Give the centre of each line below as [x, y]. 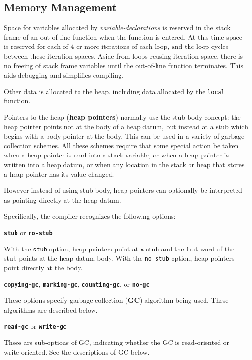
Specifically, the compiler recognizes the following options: [90, 216]
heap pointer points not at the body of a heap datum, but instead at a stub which [126, 126]
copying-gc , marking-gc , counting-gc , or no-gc [77, 284]
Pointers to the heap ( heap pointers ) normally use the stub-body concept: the [122, 117]
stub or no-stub [28, 232]
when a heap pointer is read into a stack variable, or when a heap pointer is [116, 155]
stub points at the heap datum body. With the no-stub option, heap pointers [119, 258]
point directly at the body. [43, 267]
